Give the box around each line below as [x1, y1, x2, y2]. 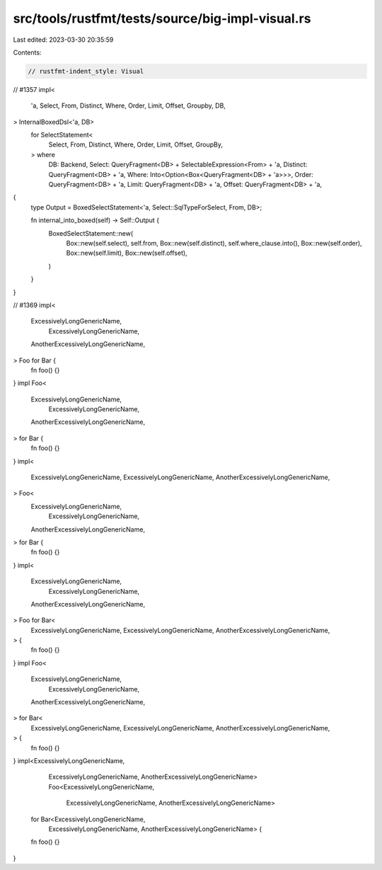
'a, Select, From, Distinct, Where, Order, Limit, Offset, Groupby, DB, [30, 101, 226, 110]
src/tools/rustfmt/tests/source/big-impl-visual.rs [13, 11, 311, 26]
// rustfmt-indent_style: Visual [28, 67, 144, 75]
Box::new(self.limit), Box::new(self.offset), [66, 248, 187, 258]
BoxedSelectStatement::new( [48, 229, 134, 237]
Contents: [13, 48, 42, 57]
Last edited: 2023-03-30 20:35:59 [13, 35, 114, 44]
